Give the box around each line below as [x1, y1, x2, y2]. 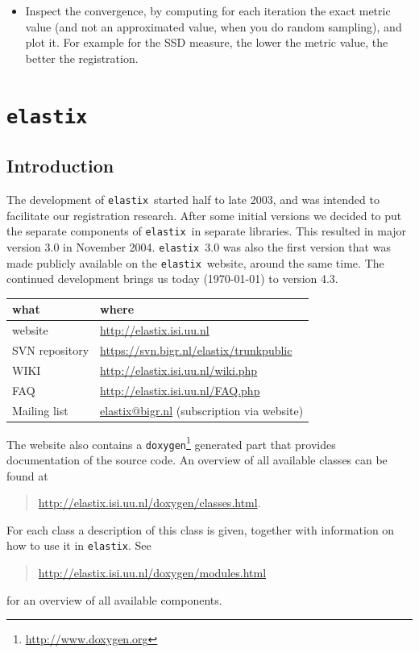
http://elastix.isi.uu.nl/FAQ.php [100, 381, 260, 398]
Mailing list [12, 401, 68, 418]
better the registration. [25, 49, 139, 66]
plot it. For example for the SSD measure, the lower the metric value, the [25, 34, 388, 51]
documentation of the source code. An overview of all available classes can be [6, 451, 388, 468]
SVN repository [12, 342, 89, 359]
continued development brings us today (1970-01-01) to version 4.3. [6, 270, 338, 287]
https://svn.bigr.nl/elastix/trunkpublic [100, 342, 292, 359]
